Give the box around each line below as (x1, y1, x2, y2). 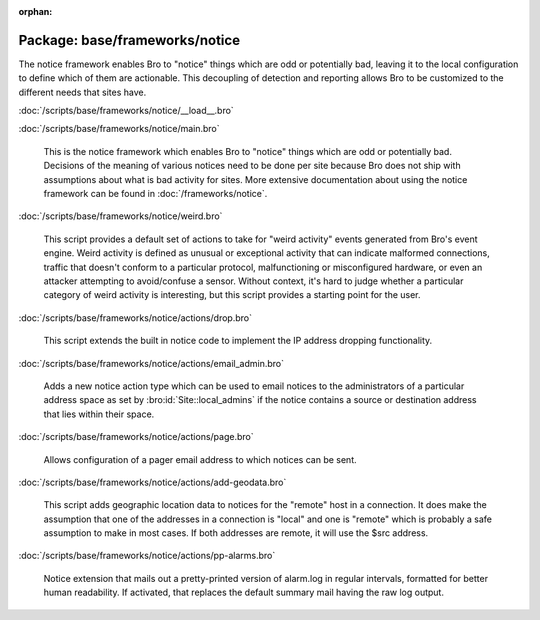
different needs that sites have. (18, 86, 147, 98)
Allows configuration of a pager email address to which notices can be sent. (43, 453, 357, 465)
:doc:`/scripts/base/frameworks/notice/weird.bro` (18, 210, 223, 222)
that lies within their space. (43, 408, 155, 420)
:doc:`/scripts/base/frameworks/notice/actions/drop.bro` (18, 311, 252, 324)
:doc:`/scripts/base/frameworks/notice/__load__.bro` (18, 105, 234, 117)
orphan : (18, 6, 53, 17)
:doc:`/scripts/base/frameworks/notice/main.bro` (18, 123, 220, 135)
